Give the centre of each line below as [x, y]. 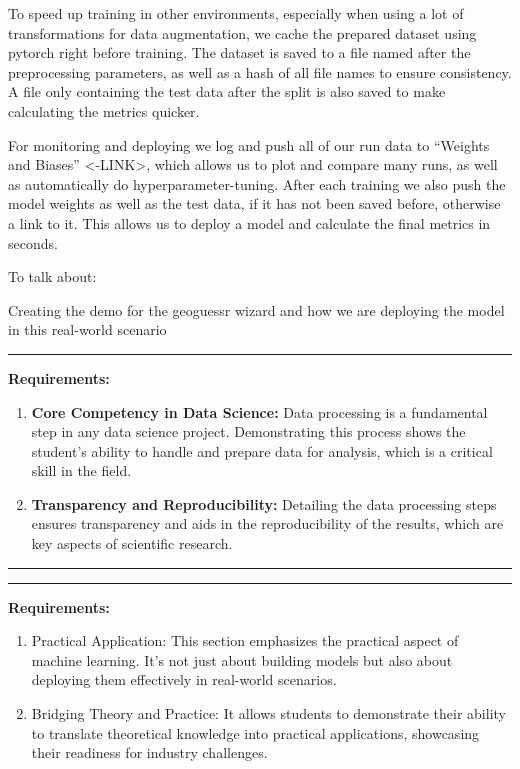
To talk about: [52, 276]
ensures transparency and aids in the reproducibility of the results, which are [267, 523]
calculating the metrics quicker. [104, 110]
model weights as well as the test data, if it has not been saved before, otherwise [254, 203]
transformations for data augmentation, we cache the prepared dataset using [242, 32]
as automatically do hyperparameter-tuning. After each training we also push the [257, 183]
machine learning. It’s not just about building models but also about [242, 659]
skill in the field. [81, 470]
